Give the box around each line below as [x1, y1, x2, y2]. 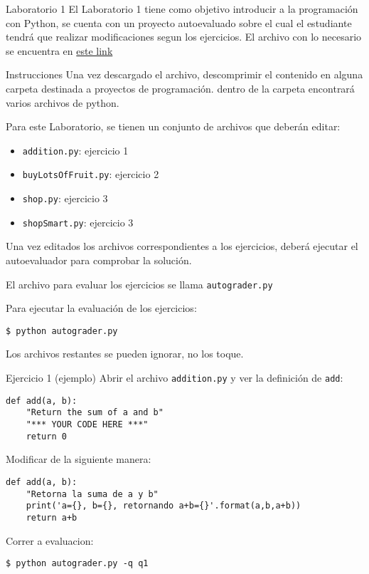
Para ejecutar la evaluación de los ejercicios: [6, 301, 197, 315]
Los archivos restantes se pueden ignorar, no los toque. [6, 346, 244, 361]
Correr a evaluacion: [6, 533, 94, 548]
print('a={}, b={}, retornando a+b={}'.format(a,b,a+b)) [26, 501, 301, 511]
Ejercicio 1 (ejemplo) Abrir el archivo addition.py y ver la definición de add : [6, 370, 343, 385]
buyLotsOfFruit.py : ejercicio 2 [22, 167, 159, 182]
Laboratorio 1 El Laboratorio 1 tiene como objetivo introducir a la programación [6, 1, 358, 16]
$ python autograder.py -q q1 [6, 558, 149, 569]
